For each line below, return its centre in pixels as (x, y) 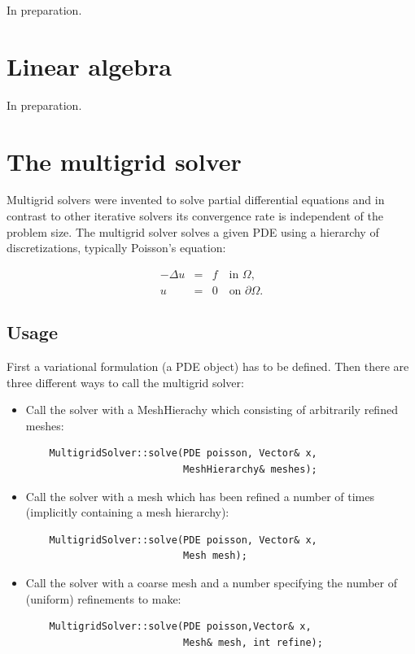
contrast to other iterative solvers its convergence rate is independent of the (195, 216)
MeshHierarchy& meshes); (250, 470)
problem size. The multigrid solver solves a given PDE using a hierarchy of (193, 231)
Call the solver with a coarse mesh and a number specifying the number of (212, 583)
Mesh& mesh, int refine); (253, 642)
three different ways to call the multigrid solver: (125, 382)
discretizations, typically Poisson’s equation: (116, 248)
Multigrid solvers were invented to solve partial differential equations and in (196, 200)
